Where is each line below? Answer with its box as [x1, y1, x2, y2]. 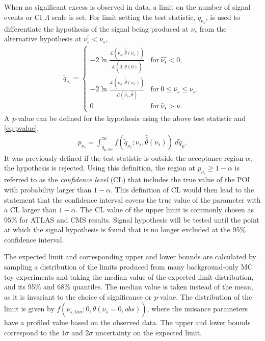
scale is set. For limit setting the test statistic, [51, 11, 196, 22]
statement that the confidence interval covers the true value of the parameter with [4, 194, 261, 205]
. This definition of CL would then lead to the [111, 184, 254, 194]
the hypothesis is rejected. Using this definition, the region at [4, 162, 195, 173]
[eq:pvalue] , [4, 123, 39, 133]
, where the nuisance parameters [147, 303, 248, 314]
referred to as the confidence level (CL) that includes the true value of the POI [4, 174, 250, 185]
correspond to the [4, 327, 59, 338]
